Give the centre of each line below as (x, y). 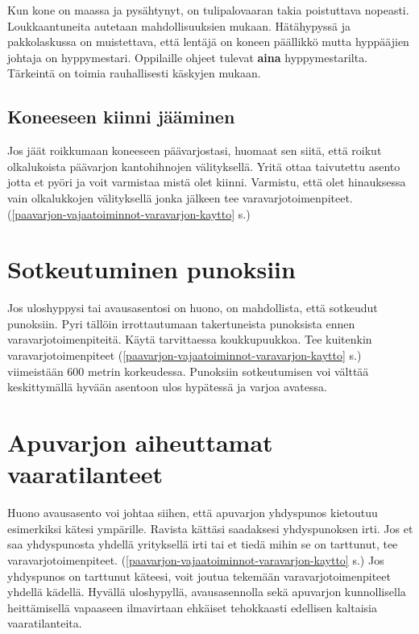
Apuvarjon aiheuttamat (140, 442)
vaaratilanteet (85, 474)
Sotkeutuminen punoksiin (151, 269)
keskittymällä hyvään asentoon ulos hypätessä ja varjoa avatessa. (167, 387)
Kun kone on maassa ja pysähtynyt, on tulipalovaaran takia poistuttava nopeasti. (208, 10)
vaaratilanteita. (45, 623)
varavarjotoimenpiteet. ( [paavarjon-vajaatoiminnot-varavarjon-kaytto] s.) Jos (196, 559)
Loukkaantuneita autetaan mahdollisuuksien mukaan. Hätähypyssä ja (179, 25)
